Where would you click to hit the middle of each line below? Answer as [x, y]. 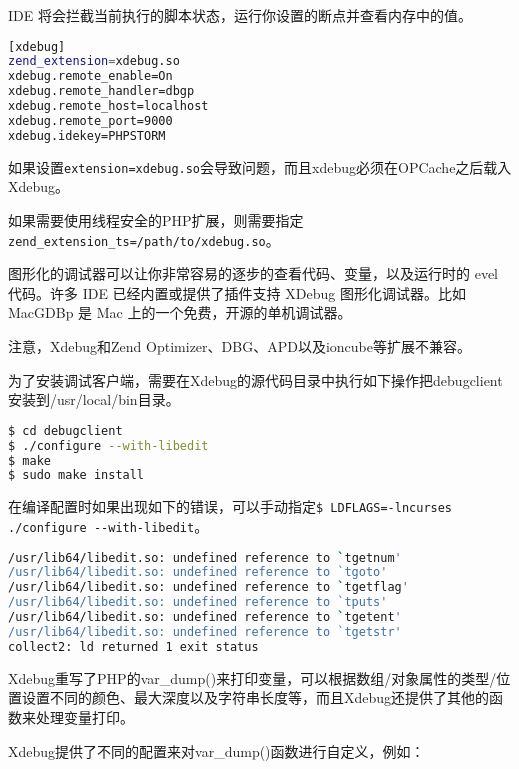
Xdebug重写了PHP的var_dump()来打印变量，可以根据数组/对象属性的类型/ [252, 677]
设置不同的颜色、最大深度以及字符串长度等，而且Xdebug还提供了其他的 [255, 697]
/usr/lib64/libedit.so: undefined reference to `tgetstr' [205, 631]
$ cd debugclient [65, 430]
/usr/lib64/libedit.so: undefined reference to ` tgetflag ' [208, 587]
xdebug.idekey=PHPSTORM [87, 135]
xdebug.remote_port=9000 [90, 120]
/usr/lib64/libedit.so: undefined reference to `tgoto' [198, 572]
